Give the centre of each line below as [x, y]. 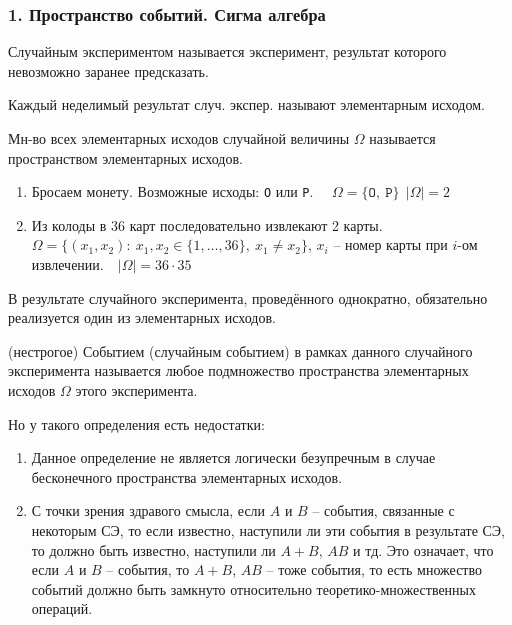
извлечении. [67, 264]
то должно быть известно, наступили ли [153, 549]
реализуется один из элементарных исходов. [142, 317]
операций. [62, 608]
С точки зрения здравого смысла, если [148, 510]
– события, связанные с [383, 510]
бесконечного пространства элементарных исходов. [187, 476]
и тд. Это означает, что [423, 549]
